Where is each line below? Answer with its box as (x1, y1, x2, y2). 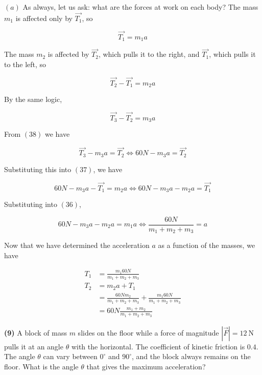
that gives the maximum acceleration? (86, 361, 206, 371)
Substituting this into (4, 163, 72, 174)
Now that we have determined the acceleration (4, 240, 150, 251)
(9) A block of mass (4, 327, 67, 338)
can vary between (43, 351, 98, 362)
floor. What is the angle (4, 361, 79, 371)
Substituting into (4, 198, 57, 209)
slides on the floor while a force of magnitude (78, 327, 219, 338)
